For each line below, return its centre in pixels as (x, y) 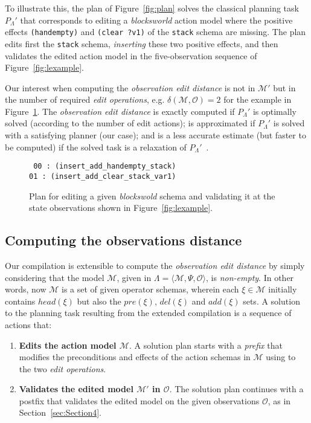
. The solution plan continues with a (236, 389)
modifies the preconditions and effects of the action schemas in (135, 357)
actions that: (28, 324)
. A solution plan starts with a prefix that (206, 345)
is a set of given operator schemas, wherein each (150, 289)
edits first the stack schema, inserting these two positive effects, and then (142, 43)
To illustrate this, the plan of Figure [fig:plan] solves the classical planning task (152, 8)
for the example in (258, 99)
